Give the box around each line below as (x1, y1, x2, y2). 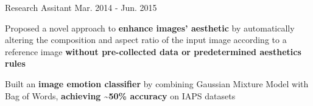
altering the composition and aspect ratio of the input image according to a (5, 33, 287, 46)
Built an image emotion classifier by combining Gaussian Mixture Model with (5, 77, 309, 90)
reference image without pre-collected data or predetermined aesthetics (5, 45, 301, 58)
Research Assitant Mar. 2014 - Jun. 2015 (5, 1, 157, 13)
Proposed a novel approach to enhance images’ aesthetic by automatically (5, 21, 295, 34)
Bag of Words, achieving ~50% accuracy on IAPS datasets (5, 89, 236, 102)
